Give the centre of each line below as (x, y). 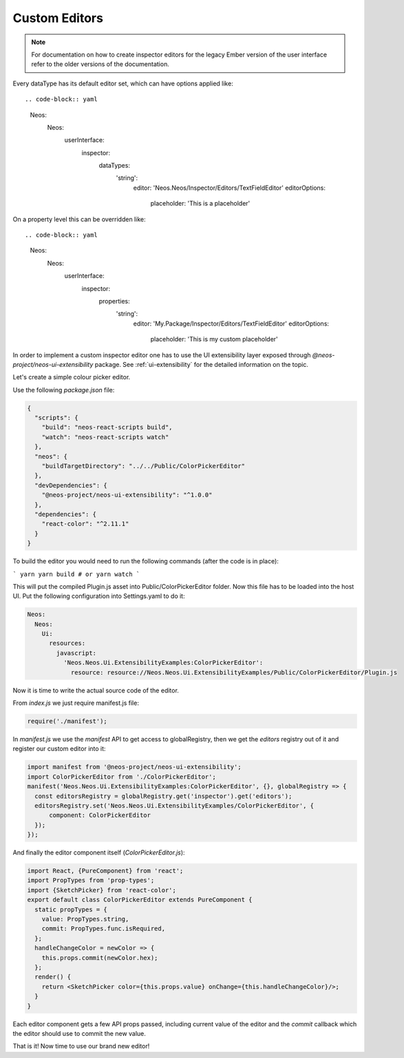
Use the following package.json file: (64, 390)
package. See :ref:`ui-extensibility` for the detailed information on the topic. (202, 364)
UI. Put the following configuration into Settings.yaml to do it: (99, 596)
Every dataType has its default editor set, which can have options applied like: (123, 83)
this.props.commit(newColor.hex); (100, 958)
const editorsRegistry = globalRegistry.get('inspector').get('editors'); (163, 796)
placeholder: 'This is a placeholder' (200, 203)
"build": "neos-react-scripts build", (107, 427)
